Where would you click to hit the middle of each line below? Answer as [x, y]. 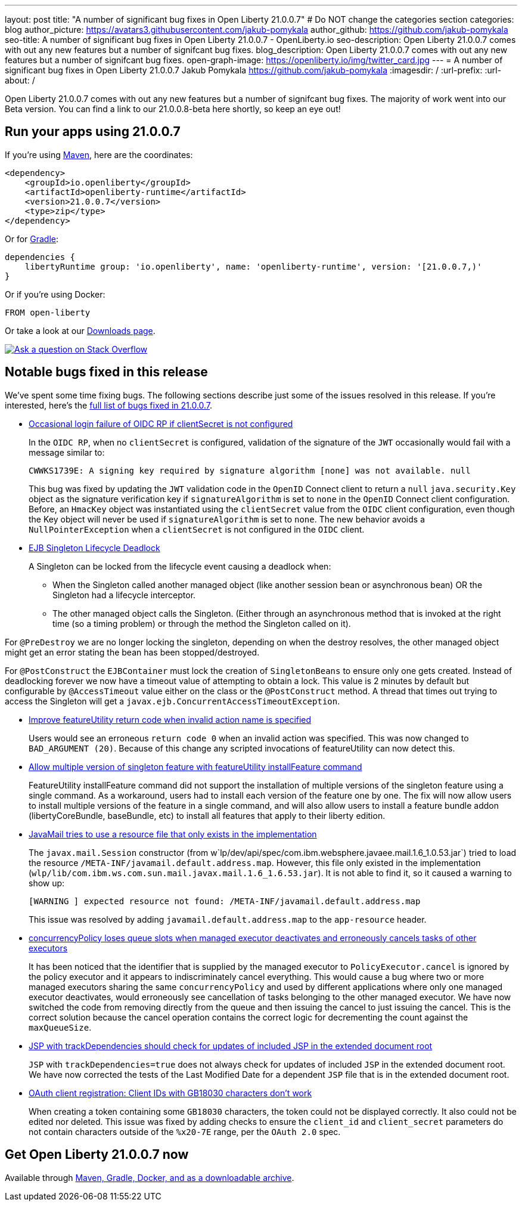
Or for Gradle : [32, 239]
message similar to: [67, 452]
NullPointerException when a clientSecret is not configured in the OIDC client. [197, 529]
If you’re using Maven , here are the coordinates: [99, 154]
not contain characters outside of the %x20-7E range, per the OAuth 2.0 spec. [185, 1131]
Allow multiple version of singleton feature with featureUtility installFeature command [195, 766]
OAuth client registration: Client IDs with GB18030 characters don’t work [170, 1093]
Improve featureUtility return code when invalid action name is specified [170, 719]
